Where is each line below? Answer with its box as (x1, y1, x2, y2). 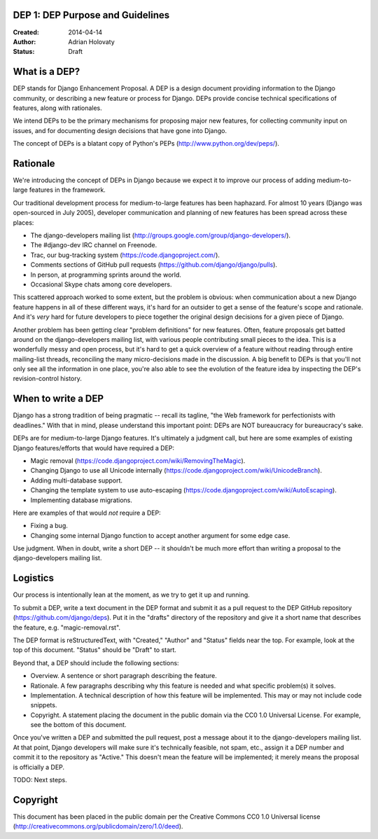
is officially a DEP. (13, 763, 65, 771)
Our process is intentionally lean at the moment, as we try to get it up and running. (13, 590, 250, 599)
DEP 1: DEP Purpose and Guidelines (13, 9, 170, 21)
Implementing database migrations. (30, 496, 133, 504)
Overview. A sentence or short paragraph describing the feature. (30, 672, 217, 680)
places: (13, 218, 34, 227)
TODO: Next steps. (13, 776, 67, 784)
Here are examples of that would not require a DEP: (13, 508, 161, 517)
